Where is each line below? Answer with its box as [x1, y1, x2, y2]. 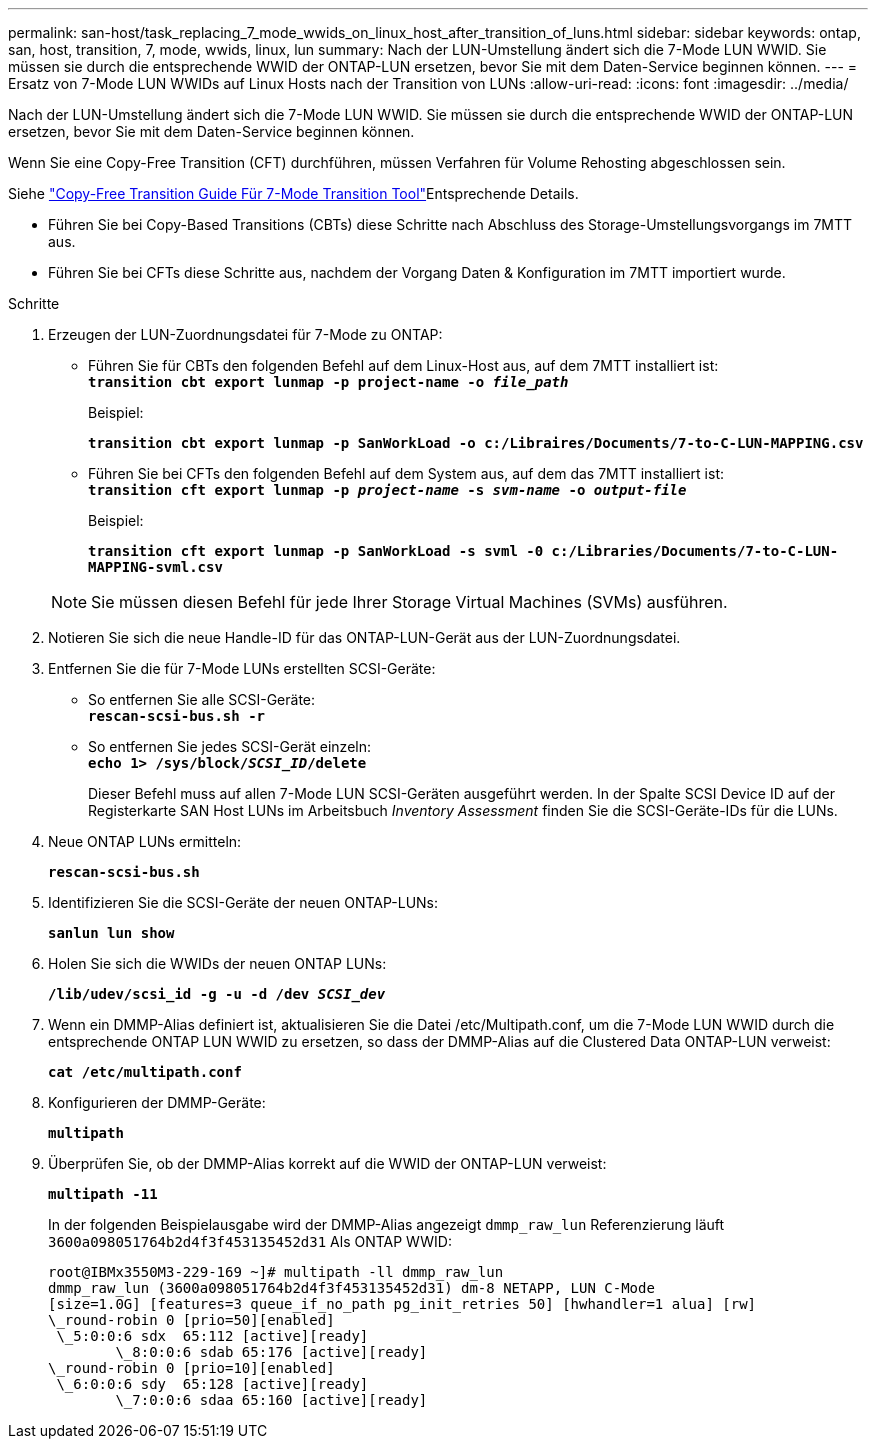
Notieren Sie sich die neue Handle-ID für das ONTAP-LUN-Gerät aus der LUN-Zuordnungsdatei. [48, 629, 681, 646]
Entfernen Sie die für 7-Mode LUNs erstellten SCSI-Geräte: [48, 660, 436, 677]
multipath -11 [48, 1186, 158, 1202]
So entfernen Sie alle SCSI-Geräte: [88, 691, 316, 708]
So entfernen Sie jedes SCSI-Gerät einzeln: [88, 738, 371, 755]
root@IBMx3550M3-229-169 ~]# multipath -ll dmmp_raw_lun [48, 1264, 504, 1280]
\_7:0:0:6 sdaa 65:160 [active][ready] [115, 1392, 428, 1408]
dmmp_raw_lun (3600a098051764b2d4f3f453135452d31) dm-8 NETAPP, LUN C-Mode [48, 1280, 655, 1296]
